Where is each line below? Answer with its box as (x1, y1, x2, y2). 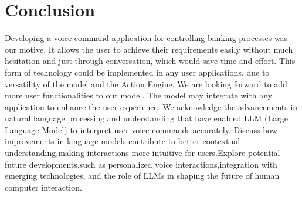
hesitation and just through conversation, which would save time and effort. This (5, 55, 296, 67)
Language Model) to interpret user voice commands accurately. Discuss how (5, 123, 277, 135)
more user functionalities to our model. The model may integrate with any (5, 89, 273, 101)
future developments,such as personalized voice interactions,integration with (5, 158, 277, 170)
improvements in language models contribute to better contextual (5, 135, 240, 147)
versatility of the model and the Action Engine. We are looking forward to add (5, 77, 287, 90)
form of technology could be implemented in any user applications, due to (5, 66, 270, 78)
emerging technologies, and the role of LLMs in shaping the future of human (5, 169, 280, 182)
